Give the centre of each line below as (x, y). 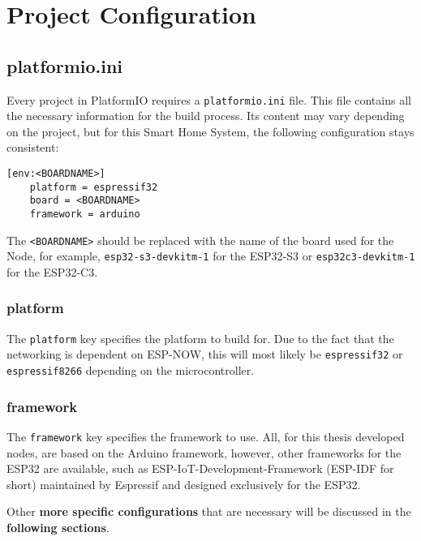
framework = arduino (85, 214)
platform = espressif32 (94, 187)
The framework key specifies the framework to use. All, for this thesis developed (206, 436)
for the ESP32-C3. (52, 271)
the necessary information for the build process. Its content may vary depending (206, 116)
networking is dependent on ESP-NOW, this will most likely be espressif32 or (205, 354)
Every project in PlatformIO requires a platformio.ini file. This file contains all (209, 99)
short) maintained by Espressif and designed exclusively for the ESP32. (184, 484)
